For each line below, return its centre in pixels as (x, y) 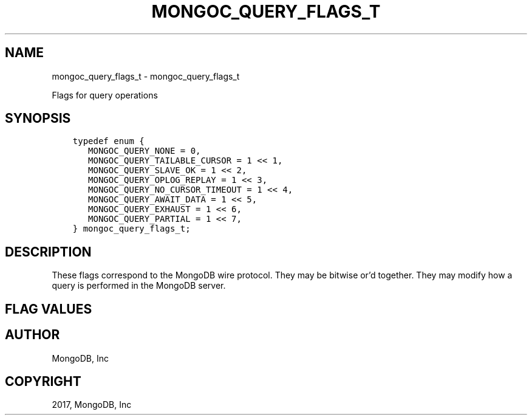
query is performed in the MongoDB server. (139, 286)
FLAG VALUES (49, 309)
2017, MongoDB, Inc (92, 405)
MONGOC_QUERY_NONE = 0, (145, 151)
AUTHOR (32, 335)
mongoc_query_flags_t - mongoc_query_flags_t (146, 76)
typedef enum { (108, 141)
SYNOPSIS (38, 119)
